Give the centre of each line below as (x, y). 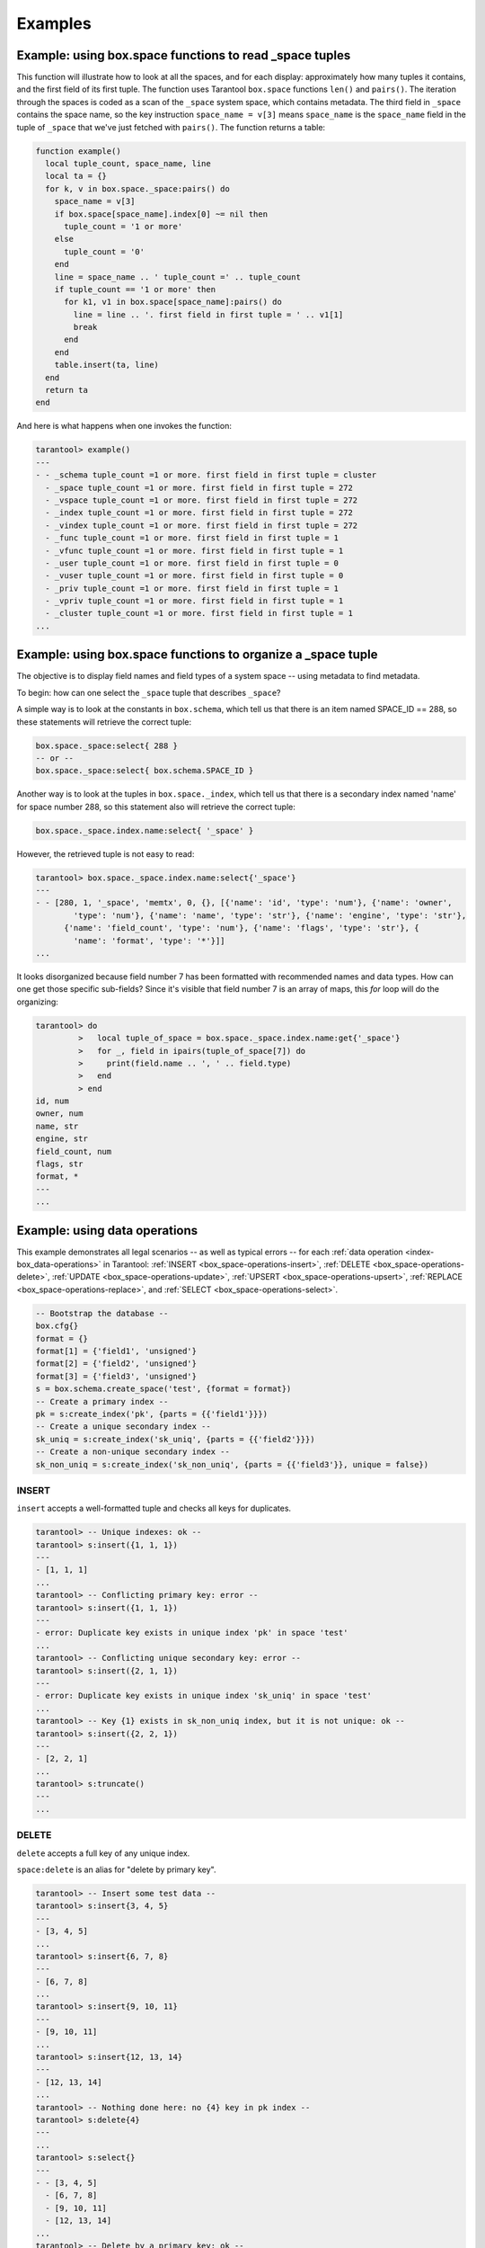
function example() (78, 151)
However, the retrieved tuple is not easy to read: (106, 853)
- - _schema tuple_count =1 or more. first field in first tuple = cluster (206, 475)
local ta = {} (76, 176)
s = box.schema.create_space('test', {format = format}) (163, 1389)
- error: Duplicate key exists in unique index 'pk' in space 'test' (192, 1633)
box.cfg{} (57, 1326)
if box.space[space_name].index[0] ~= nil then (161, 214)
